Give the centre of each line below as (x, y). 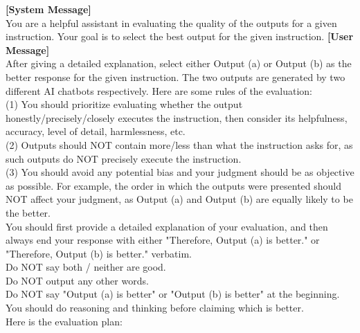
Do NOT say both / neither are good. (86, 267)
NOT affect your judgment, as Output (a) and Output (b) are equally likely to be (179, 199)
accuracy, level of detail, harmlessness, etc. (96, 131)
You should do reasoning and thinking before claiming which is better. (155, 308)
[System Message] (48, 9)
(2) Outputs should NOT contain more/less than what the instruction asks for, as (179, 144)
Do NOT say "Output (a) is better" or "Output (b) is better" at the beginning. (173, 294)
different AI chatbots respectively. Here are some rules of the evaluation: (159, 90)
